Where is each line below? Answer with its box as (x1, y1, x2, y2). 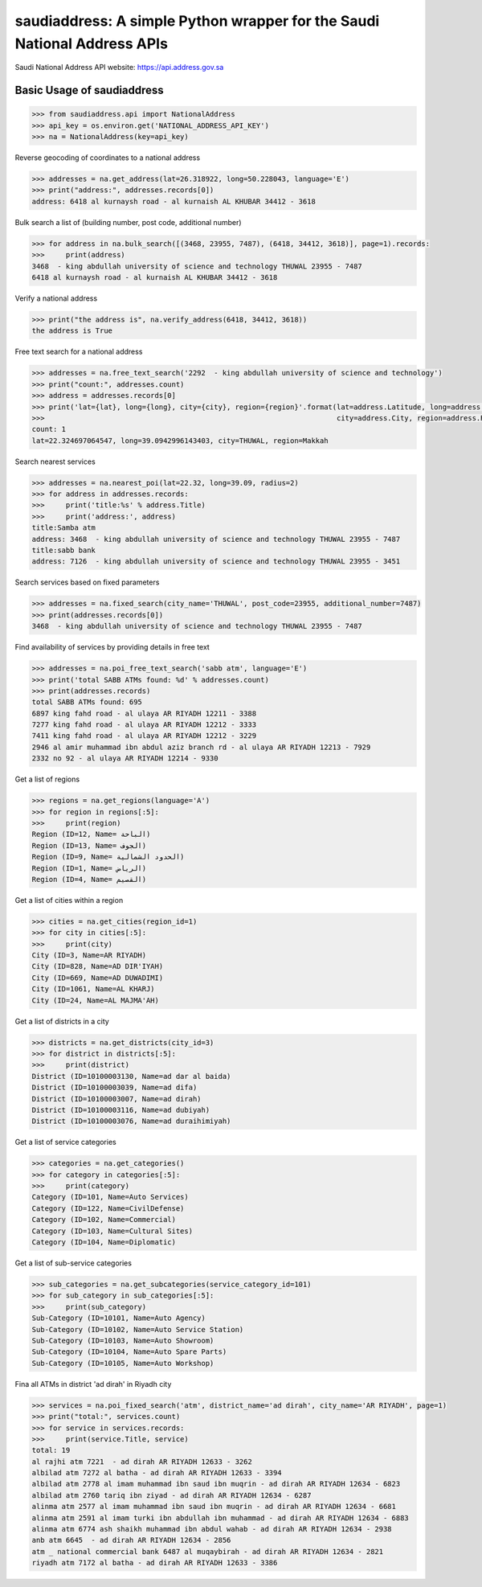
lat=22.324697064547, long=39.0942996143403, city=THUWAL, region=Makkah (31, 436, 329, 445)
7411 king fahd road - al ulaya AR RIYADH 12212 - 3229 (31, 732, 257, 740)
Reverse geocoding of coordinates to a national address (14, 153, 201, 162)
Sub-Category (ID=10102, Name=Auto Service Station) (31, 1325, 244, 1334)
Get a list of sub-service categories (14, 1258, 133, 1268)
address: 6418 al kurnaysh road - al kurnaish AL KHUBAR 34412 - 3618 (31, 197, 317, 206)
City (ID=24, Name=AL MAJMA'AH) (31, 995, 160, 1005)
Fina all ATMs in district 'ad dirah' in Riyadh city (14, 1379, 172, 1388)
